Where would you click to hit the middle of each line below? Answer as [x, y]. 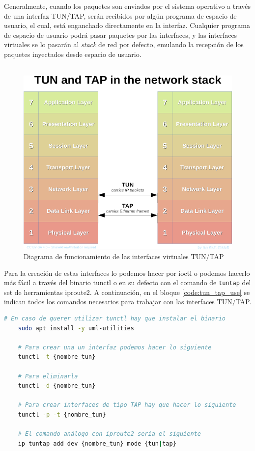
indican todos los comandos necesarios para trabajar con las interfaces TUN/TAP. [128, 302]
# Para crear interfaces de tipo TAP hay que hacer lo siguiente [127, 405]
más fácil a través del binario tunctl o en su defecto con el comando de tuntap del [127, 282]
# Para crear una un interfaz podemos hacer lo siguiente [115, 347]
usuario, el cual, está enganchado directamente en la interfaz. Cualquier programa [127, 25]
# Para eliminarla [48, 376]
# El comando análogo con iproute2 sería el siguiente [109, 434]
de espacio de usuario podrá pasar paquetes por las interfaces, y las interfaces [121, 35]
